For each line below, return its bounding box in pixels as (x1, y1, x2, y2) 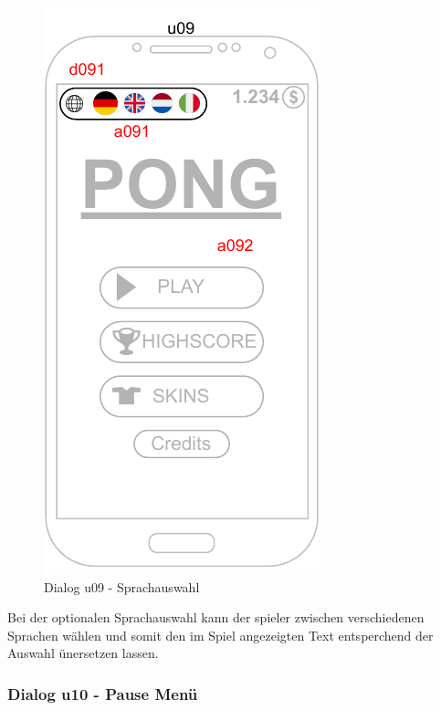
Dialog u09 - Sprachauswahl (44, 577, 200, 596)
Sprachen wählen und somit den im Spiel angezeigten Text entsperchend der (7, 625, 434, 644)
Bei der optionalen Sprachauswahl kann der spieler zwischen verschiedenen (7, 608, 425, 627)
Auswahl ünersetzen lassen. (7, 643, 159, 663)
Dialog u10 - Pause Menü (7, 682, 198, 705)
